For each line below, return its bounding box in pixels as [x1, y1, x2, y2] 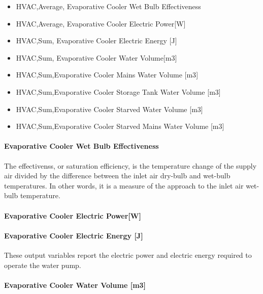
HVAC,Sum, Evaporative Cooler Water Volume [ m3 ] [16, 52, 177, 63]
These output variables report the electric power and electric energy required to [4, 249, 252, 260]
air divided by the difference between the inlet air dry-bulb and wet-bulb [4, 170, 231, 181]
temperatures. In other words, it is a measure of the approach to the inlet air [4, 180, 244, 191]
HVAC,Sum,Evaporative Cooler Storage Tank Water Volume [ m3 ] [16, 86, 221, 97]
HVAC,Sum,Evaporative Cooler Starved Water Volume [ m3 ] [16, 103, 203, 114]
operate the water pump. [4, 259, 81, 270]
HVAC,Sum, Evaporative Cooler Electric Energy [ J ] [16, 35, 177, 46]
